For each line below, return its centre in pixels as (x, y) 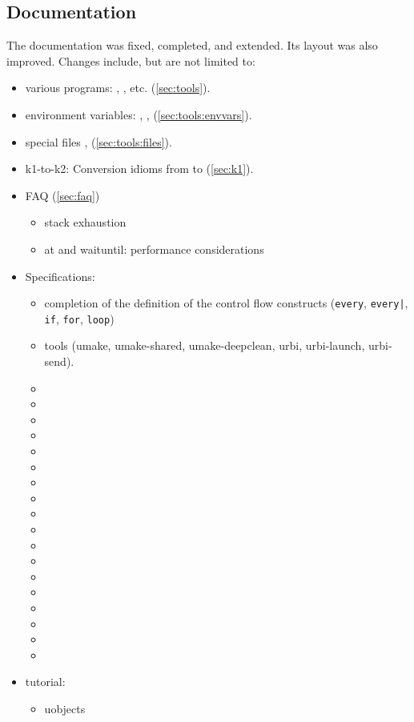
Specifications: (60, 276)
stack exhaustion (85, 222)
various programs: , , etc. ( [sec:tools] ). (118, 88)
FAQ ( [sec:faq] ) (62, 195)
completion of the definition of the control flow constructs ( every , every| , (226, 303)
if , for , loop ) (79, 318)
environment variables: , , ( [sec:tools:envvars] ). (139, 114)
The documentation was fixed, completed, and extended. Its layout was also (192, 45)
